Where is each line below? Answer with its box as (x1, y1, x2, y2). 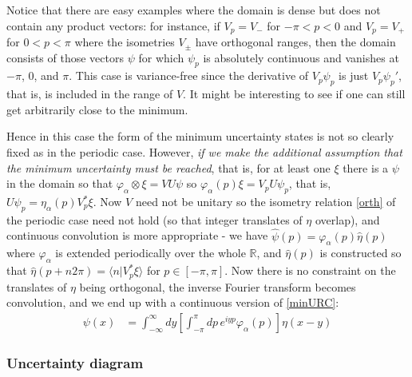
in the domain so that (6, 175, 113, 192)
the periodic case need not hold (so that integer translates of (6, 211, 303, 228)
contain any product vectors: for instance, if (6, 17, 220, 34)
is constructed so (319, 244, 402, 261)
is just (339, 67, 369, 84)
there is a (343, 159, 389, 176)
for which (138, 49, 184, 65)
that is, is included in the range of (6, 85, 173, 102)
